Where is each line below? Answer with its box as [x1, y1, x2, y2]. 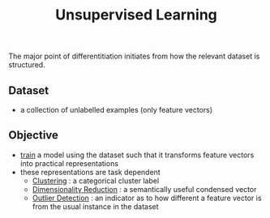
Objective [8, 128, 59, 143]
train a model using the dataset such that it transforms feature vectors [19, 150, 255, 160]
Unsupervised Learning [55, 6, 217, 24]
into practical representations [19, 158, 119, 168]
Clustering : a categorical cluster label [32, 176, 160, 186]
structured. [8, 60, 46, 70]
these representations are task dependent [19, 167, 161, 177]
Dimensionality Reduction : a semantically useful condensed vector [32, 184, 257, 194]
